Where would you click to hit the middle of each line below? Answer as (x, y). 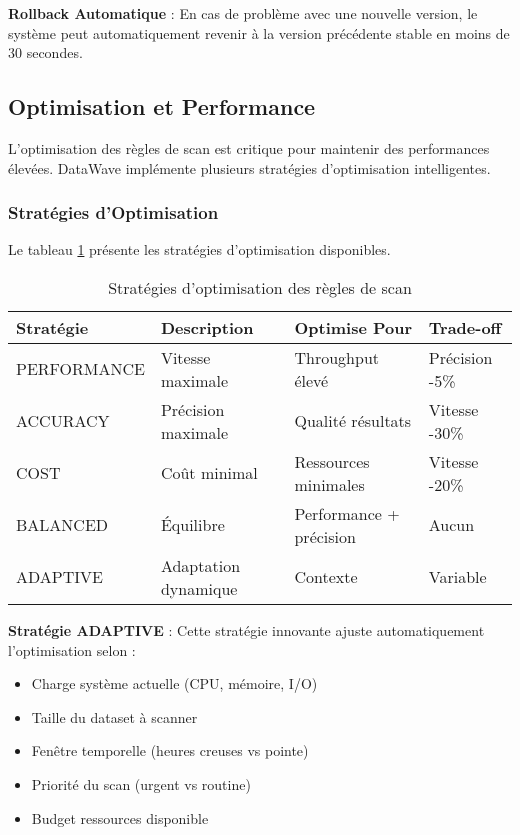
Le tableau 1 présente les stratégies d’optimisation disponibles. (199, 249)
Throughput (336, 357)
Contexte (326, 577)
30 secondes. (45, 52)
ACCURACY (63, 421)
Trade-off (465, 327)
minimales (329, 484)
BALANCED (62, 525)
